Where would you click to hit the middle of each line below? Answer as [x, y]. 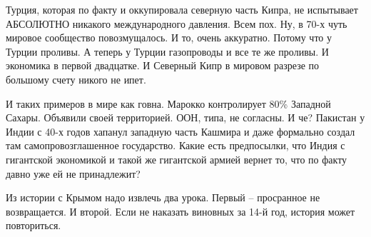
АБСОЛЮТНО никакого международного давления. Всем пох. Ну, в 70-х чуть [177, 23]
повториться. [34, 225]
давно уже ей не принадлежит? [73, 173]
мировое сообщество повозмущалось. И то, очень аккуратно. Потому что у [169, 37]
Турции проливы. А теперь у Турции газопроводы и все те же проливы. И [167, 51]
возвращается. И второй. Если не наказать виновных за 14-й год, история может [181, 211]
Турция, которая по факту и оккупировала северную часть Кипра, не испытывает [182, 9]
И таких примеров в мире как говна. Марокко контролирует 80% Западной [168, 103]
